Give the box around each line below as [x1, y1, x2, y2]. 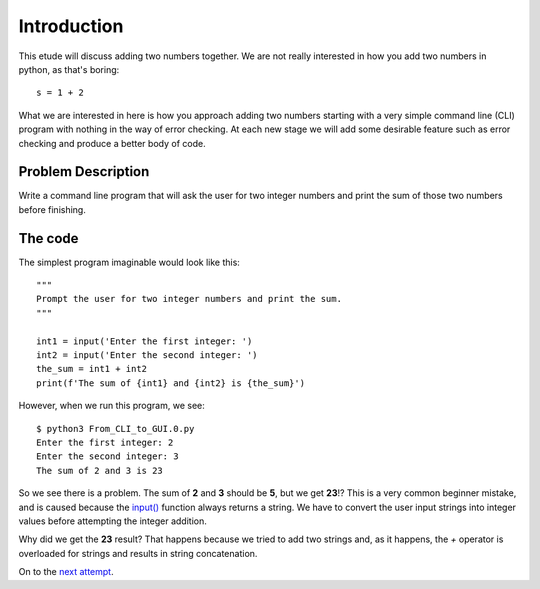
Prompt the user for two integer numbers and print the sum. [36, 293, 342, 305]
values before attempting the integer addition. [18, 515, 207, 527]
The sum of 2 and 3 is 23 [36, 465, 164, 476]
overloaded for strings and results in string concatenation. [18, 547, 258, 559]
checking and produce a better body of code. [18, 137, 206, 149]
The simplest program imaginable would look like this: [18, 256, 240, 268]
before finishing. [18, 203, 87, 215]
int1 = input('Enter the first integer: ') [36, 335, 253, 347]
